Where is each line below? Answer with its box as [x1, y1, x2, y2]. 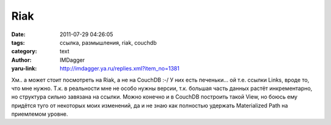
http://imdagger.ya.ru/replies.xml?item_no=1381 [59, 65, 180, 72]
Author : [11, 56, 32, 64]
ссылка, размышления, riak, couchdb [59, 39, 157, 46]
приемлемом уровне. [11, 110, 69, 118]
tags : [11, 39, 25, 46]
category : [11, 48, 37, 55]
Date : [11, 31, 26, 38]
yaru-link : [11, 65, 37, 72]
